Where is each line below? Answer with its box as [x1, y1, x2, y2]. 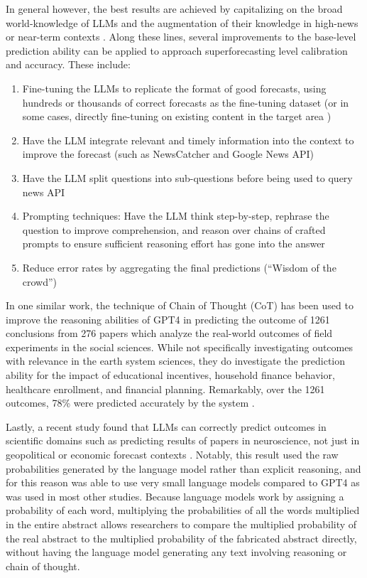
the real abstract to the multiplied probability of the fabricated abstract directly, [6, 530, 357, 545]
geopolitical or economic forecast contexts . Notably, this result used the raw [6, 447, 339, 462]
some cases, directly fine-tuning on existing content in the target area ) [22, 109, 332, 124]
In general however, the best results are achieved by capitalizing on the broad [6, 1, 343, 16]
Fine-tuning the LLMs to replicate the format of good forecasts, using [22, 80, 327, 95]
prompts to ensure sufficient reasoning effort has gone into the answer [22, 236, 325, 251]
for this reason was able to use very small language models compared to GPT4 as [6, 475, 360, 490]
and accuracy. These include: [6, 57, 131, 72]
